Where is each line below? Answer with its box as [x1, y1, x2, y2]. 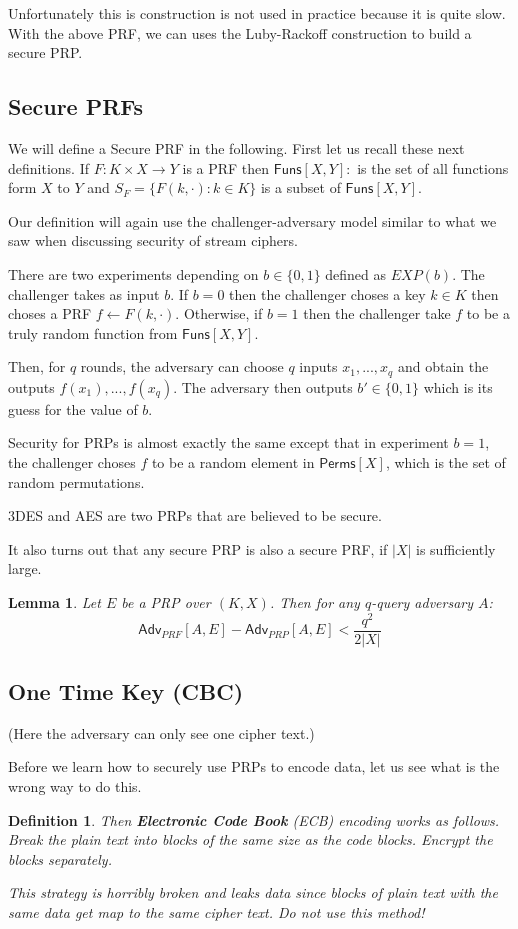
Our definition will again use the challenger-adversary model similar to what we [8, 210, 497, 231]
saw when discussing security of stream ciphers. [8, 230, 298, 251]
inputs [299, 356, 338, 377]
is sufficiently [416, 538, 496, 559]
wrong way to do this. [8, 776, 142, 797]
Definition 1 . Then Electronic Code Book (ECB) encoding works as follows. [8, 809, 500, 830]
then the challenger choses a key [229, 283, 426, 304]
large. [8, 558, 42, 579]
